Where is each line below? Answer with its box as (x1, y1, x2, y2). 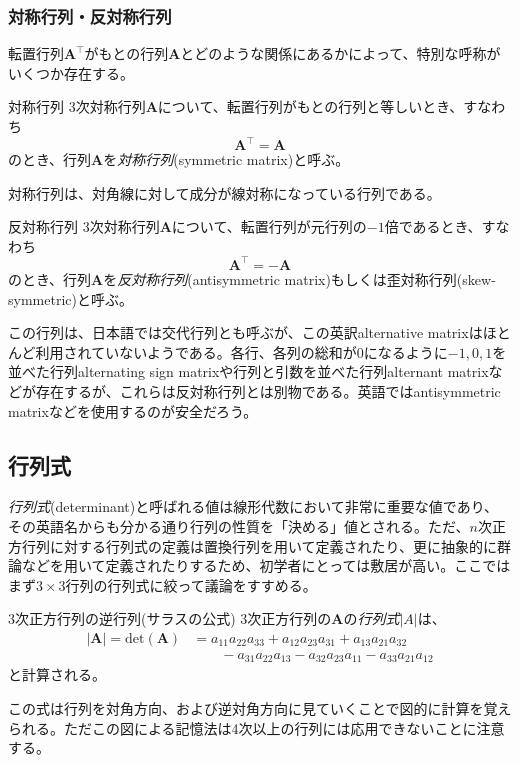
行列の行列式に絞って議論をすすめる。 (65, 574, 317, 595)
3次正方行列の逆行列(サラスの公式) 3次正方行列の (8, 608, 332, 629)
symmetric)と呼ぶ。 (8, 288, 133, 309)
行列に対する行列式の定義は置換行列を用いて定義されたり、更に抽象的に (21, 535, 498, 556)
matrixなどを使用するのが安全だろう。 (8, 400, 258, 421)
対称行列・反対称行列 (8, 3, 172, 28)
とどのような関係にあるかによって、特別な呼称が (180, 43, 501, 64)
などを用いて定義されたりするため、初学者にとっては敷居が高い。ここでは (21, 555, 511, 576)
